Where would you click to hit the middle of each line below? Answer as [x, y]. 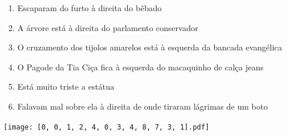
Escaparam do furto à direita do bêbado [90, 8]
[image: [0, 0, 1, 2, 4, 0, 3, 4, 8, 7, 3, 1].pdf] [107, 127]
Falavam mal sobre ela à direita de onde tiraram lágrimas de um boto [143, 106]
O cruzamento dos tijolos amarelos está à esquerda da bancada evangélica [150, 47]
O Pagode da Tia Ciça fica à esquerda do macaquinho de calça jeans [140, 67]
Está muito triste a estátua [66, 86]
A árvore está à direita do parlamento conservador [108, 27]
